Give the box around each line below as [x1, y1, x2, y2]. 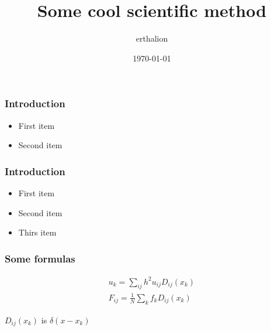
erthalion [135, 32, 168, 45]
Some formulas [5, 251, 75, 265]
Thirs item [18, 226, 57, 238]
